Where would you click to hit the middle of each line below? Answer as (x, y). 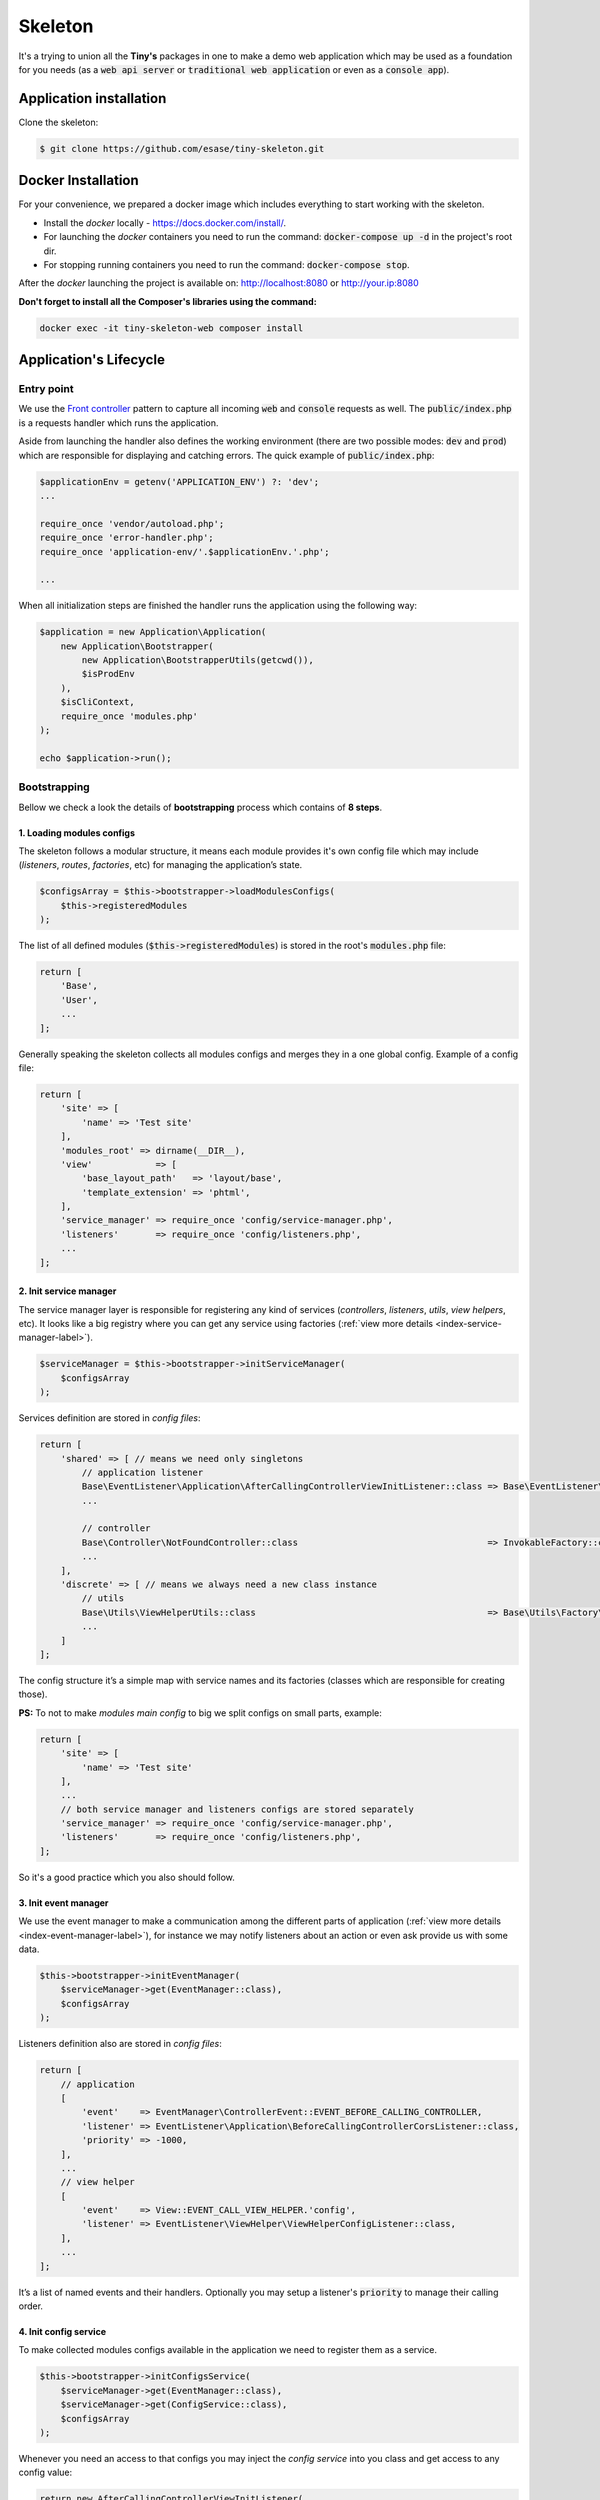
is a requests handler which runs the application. (118, 422)
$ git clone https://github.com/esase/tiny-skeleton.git (182, 148)
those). (33, 1694)
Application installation (92, 98)
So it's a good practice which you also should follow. (126, 1877)
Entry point (46, 389)
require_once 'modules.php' (129, 716)
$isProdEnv (108, 674)
